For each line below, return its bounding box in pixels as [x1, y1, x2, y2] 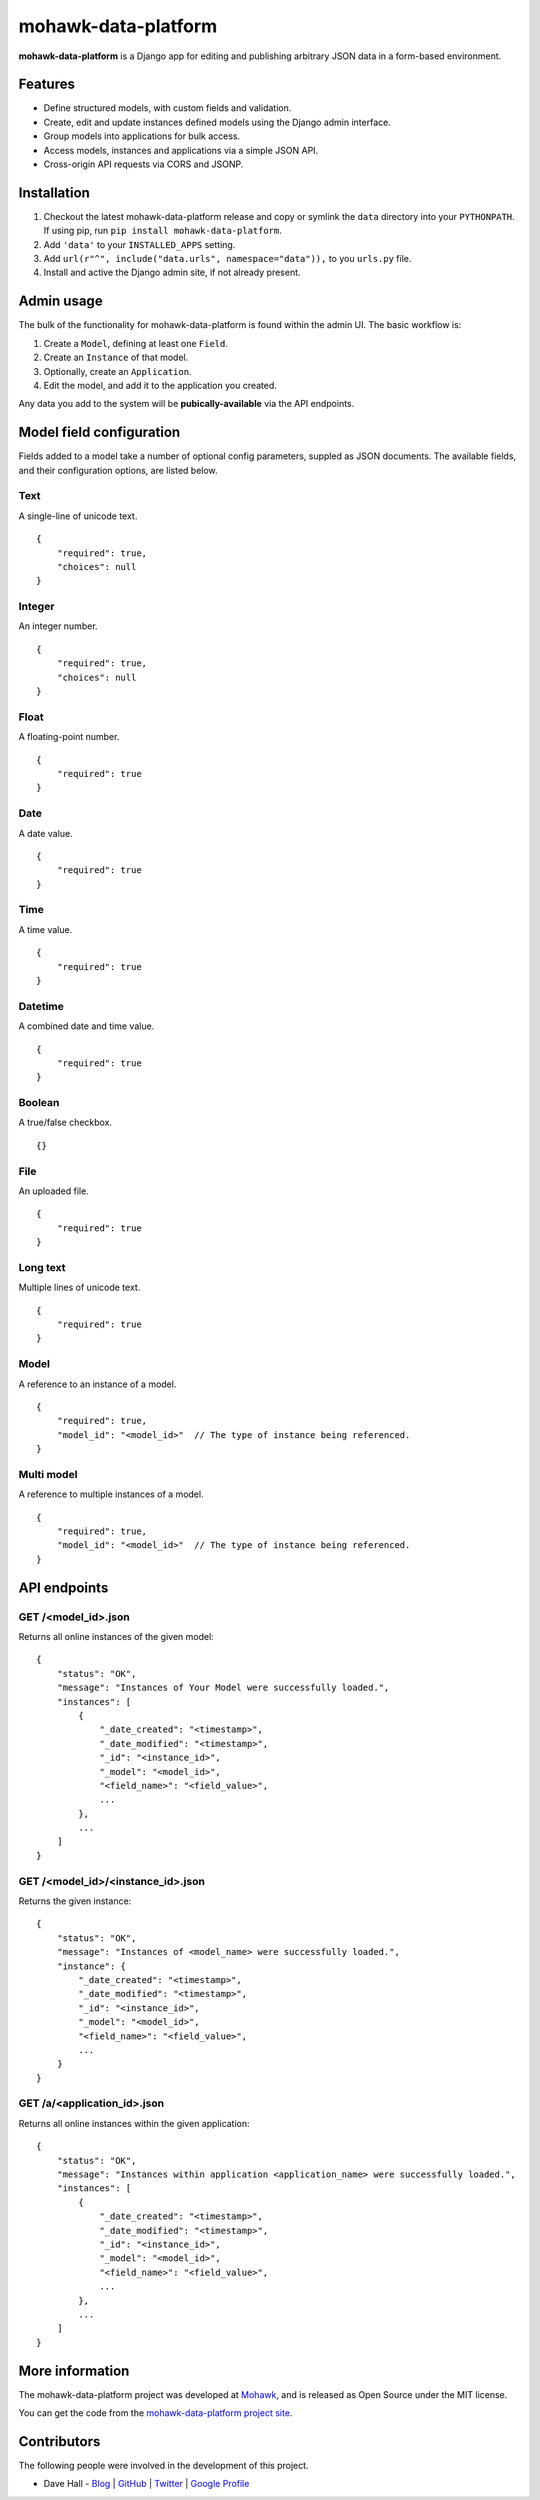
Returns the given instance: [18, 1895, 132, 1907]
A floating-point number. [18, 731, 120, 743]
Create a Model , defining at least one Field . [43, 337, 229, 349]
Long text [18, 1260, 66, 1274]
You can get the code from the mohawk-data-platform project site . [18, 2407, 293, 2419]
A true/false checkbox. [18, 1116, 113, 1129]
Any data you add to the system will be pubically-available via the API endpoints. [18, 398, 355, 410]
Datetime [18, 999, 64, 1013]
